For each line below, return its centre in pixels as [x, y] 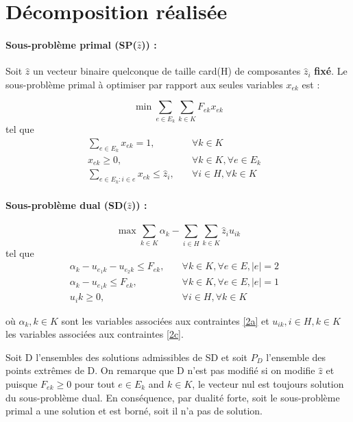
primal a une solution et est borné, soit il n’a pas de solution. [134, 411]
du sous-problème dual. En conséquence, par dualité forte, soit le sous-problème [173, 397]
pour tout [95, 384]
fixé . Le [331, 71]
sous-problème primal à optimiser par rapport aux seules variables [144, 84]
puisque [22, 384]
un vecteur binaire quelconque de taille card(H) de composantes [167, 71]
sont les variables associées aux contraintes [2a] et [165, 320]
